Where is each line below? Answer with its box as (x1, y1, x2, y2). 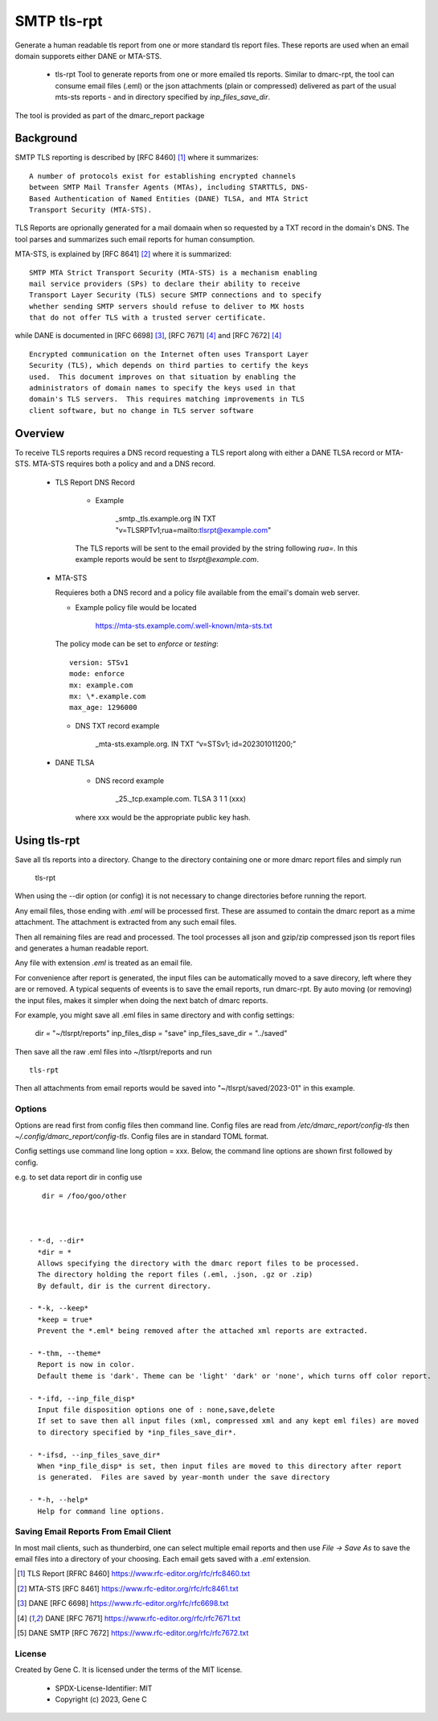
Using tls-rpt (14, 833, 80, 847)
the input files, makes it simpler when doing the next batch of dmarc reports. (14, 995, 268, 1005)
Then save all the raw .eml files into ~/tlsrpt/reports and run (14, 1046, 212, 1056)
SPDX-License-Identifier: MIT (55, 1683, 153, 1693)
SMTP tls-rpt (14, 12, 104, 30)
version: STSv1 (69, 658, 129, 667)
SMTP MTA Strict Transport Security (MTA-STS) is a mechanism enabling (29, 268, 317, 277)
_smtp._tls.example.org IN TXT (115, 514, 217, 523)
